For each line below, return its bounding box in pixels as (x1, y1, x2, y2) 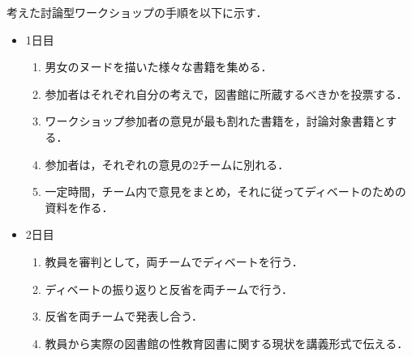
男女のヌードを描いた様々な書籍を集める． (45, 58, 273, 75)
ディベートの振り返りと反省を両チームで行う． (45, 280, 294, 297)
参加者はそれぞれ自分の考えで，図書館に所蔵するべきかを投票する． (45, 85, 408, 102)
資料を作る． (45, 198, 114, 215)
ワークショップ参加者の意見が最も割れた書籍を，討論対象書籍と (45, 113, 386, 130)
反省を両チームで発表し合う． (45, 308, 204, 325)
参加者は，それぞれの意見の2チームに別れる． (45, 155, 290, 172)
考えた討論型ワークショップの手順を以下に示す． (6, 4, 268, 20)
